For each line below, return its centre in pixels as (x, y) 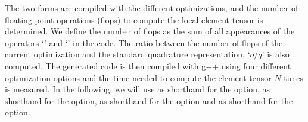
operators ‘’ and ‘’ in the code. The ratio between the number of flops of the (144, 42)
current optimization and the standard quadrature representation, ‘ (127, 54)
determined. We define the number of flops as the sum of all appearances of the (150, 31)
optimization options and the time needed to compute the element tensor (138, 77)
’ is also (276, 54)
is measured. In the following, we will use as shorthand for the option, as (138, 89)
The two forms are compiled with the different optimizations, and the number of (152, 8)
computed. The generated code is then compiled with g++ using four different (148, 65)
